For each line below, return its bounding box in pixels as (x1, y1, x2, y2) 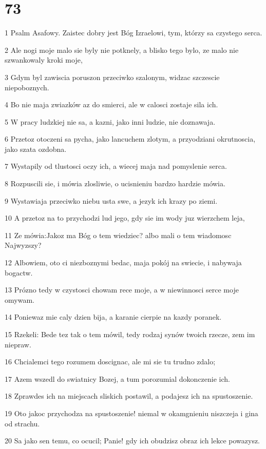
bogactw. (5, 267, 33, 278)
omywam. (5, 294, 34, 305)
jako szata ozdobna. (5, 143, 67, 154)
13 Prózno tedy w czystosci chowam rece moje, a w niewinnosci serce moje (5, 284, 239, 295)
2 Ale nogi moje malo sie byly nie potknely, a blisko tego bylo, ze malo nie (5, 44, 239, 55)
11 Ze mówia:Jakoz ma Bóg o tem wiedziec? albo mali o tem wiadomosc (5, 229, 232, 240)
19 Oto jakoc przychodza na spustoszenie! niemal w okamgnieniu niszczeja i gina (5, 407, 258, 418)
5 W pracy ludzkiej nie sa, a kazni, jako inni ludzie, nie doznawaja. (5, 116, 216, 127)
